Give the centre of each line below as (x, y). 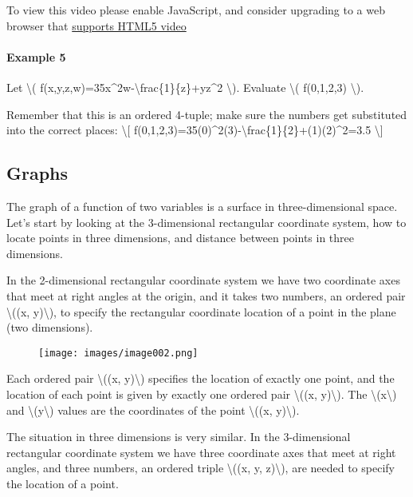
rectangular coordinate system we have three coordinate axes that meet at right (201, 452)
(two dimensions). (50, 327)
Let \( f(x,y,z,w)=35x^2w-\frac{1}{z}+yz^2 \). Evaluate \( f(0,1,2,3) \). (185, 87)
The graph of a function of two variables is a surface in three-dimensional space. (202, 206)
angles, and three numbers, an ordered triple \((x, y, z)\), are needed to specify (201, 468)
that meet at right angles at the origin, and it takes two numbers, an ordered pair (206, 295)
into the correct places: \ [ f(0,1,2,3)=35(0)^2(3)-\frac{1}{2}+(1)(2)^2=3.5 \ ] (195, 130)
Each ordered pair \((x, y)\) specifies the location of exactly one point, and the (201, 378)
